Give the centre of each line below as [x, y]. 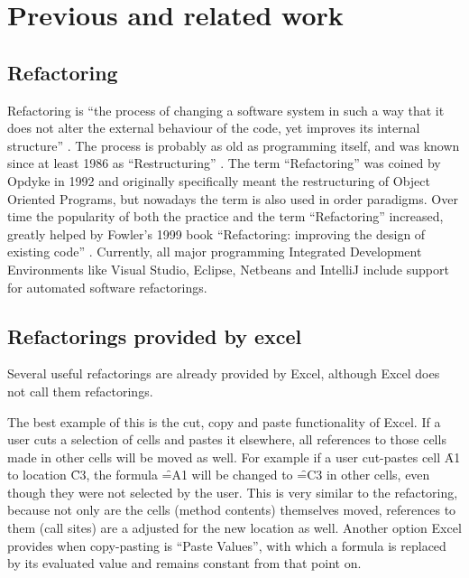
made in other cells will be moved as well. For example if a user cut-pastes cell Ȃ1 [234, 457]
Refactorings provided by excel [155, 336]
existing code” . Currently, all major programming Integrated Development [215, 252]
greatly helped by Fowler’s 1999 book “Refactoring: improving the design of [216, 233]
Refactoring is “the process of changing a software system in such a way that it [226, 110]
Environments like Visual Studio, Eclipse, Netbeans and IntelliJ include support [228, 269]
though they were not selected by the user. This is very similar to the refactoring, [233, 492]
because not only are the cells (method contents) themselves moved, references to [232, 510]
